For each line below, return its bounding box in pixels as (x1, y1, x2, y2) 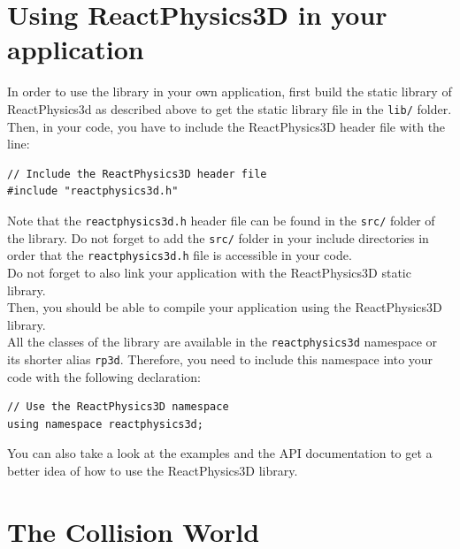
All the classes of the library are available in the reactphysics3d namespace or (7, 332, 438, 351)
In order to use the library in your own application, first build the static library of (7, 82, 452, 101)
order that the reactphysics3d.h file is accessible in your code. (7, 246, 352, 264)
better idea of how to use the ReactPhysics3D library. (7, 461, 298, 479)
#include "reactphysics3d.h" (7, 185, 179, 198)
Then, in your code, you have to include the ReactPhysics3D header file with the (7, 117, 446, 135)
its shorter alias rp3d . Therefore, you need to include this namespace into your (7, 349, 433, 368)
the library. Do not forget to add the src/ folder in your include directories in (7, 228, 429, 247)
